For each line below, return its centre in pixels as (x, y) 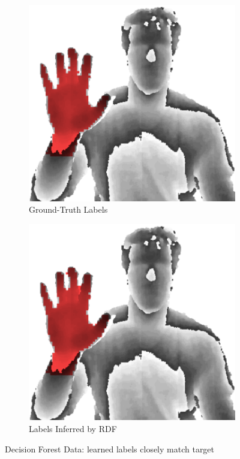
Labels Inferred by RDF (73, 428)
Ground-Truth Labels (68, 209)
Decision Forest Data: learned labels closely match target (110, 449)
